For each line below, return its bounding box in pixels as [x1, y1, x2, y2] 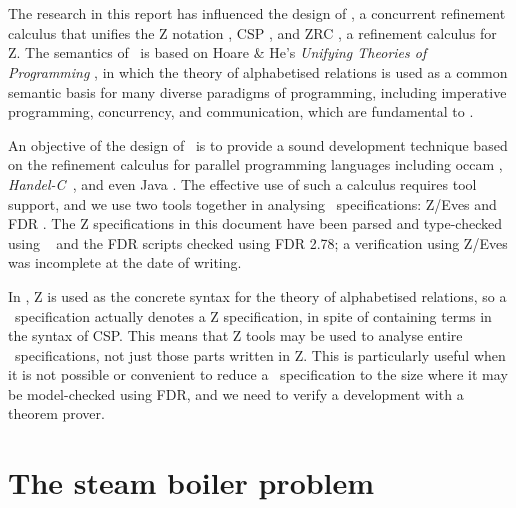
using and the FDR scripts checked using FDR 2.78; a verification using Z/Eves [8, 232, 508, 253]
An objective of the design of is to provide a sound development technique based [8, 134, 508, 155]
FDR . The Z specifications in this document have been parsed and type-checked [8, 213, 503, 234]
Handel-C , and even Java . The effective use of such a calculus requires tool [8, 173, 477, 194]
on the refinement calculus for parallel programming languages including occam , [8, 154, 503, 175]
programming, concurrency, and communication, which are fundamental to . [8, 101, 474, 122]
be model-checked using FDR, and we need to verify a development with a [8, 383, 464, 404]
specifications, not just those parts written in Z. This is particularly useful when [14, 344, 506, 365]
